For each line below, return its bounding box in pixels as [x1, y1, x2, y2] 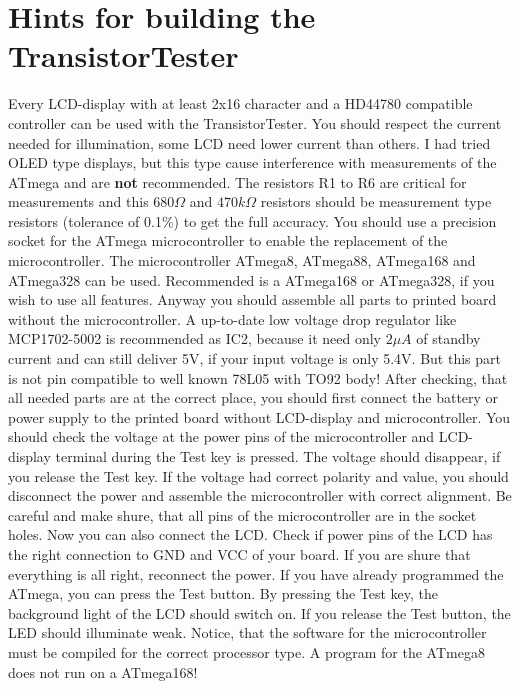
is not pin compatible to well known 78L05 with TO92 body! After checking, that [8, 367, 508, 388]
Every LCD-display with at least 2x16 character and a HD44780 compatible [8, 93, 473, 114]
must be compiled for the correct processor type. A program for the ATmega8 [8, 641, 485, 662]
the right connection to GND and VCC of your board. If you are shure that [8, 543, 471, 564]
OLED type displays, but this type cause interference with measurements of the [8, 152, 497, 173]
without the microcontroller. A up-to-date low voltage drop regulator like [8, 308, 457, 329]
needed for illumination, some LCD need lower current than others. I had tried [8, 132, 491, 153]
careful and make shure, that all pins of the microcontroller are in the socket [8, 504, 477, 525]
